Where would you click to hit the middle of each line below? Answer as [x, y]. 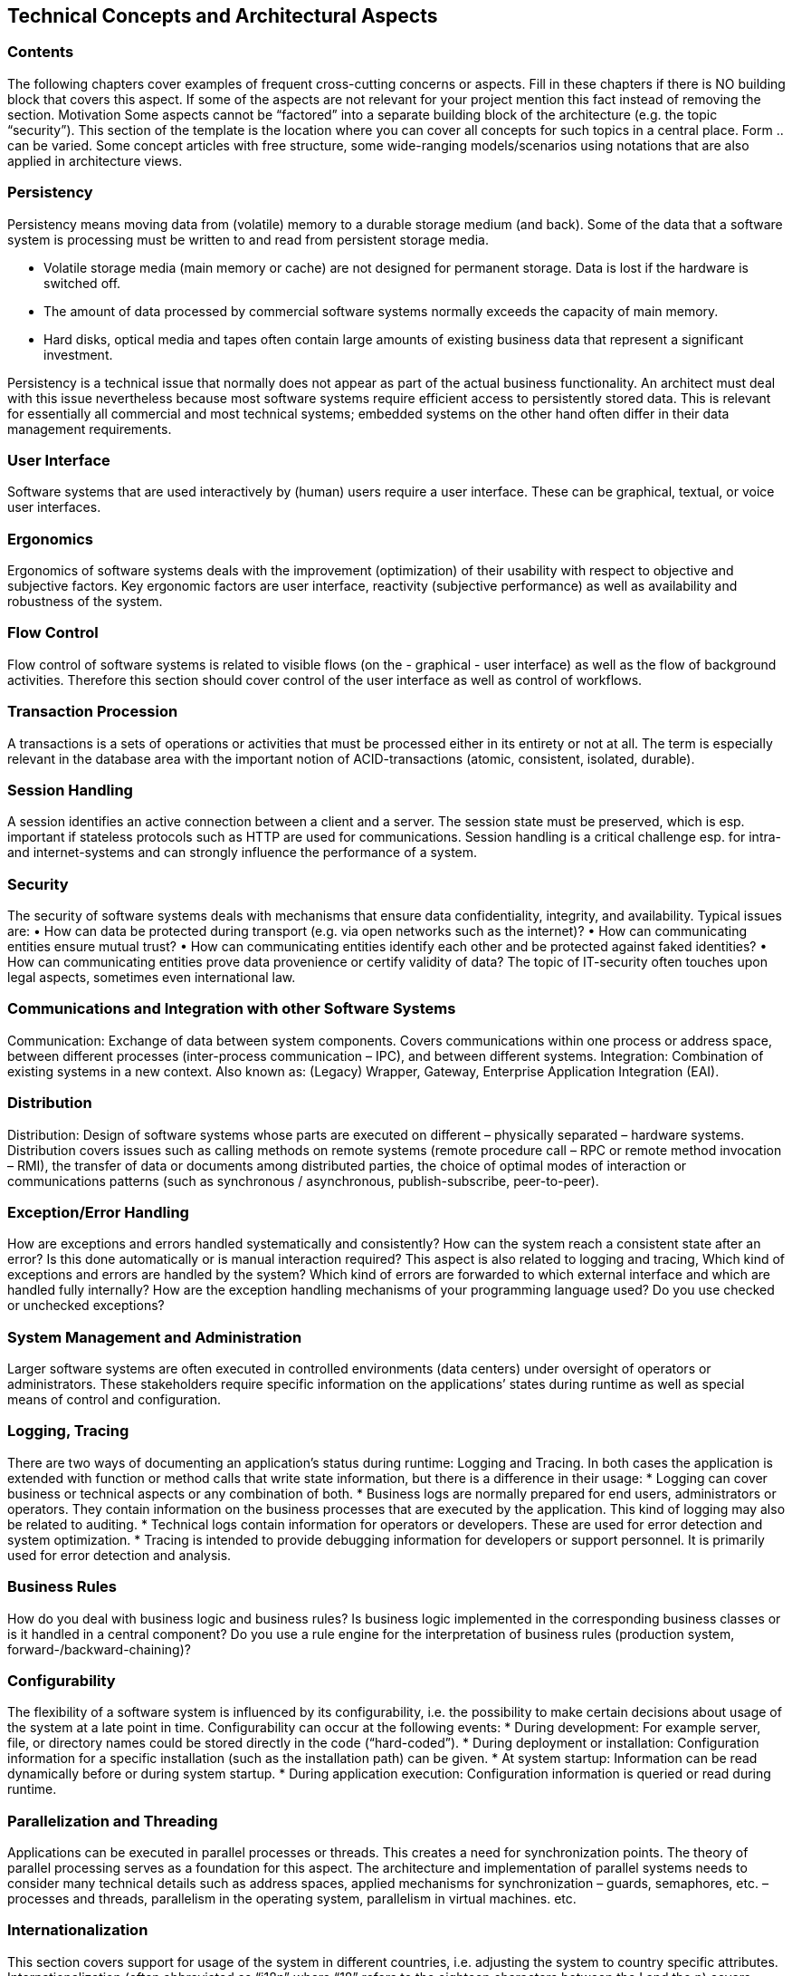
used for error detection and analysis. [119, 1555]
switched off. [82, 283]
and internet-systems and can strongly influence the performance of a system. [243, 853]
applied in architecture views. [95, 160]
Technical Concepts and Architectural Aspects [223, 16]
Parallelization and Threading [113, 1821]
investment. [78, 354]
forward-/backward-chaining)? [99, 1649]
